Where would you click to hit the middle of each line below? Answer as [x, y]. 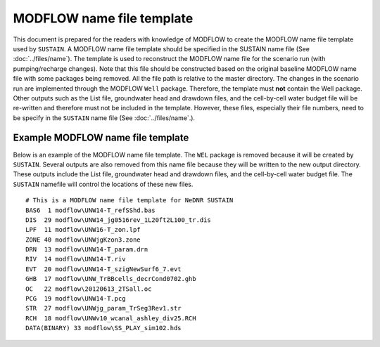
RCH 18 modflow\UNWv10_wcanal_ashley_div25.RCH [111, 318]
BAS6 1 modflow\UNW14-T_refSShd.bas [91, 210]
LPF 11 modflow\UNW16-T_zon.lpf [83, 230]
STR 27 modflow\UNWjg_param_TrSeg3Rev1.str [104, 308]
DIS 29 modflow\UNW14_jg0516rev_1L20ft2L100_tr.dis [118, 220]
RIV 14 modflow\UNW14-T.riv [76, 259]
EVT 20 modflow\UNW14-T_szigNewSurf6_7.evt [104, 269]
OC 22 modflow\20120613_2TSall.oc [89, 289]
